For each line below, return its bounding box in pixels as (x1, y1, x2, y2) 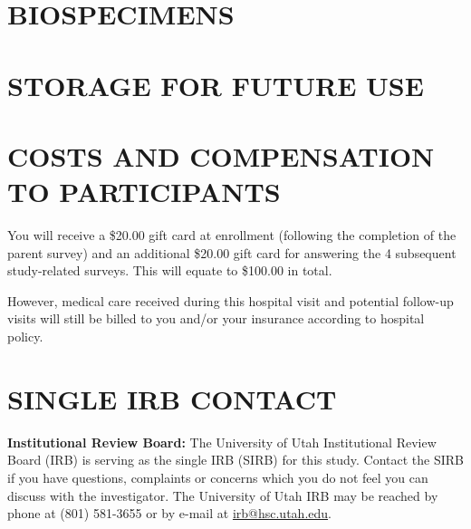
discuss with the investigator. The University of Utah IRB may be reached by (7, 486, 438, 505)
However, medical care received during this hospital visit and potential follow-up (7, 291, 454, 310)
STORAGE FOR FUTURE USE (7, 66, 424, 103)
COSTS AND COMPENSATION (7, 137, 435, 174)
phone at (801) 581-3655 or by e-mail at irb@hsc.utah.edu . (7, 504, 332, 523)
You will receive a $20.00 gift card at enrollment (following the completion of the (7, 226, 457, 245)
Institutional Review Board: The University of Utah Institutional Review (7, 432, 437, 451)
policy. (7, 327, 43, 346)
